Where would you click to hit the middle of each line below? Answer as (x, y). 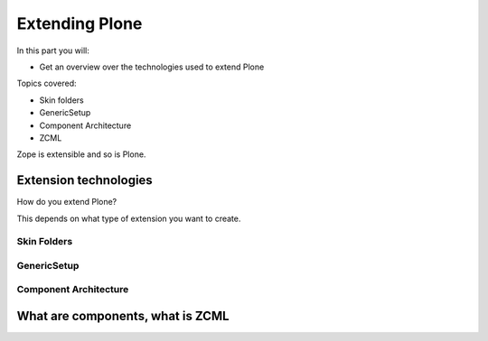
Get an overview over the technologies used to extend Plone (152, 67)
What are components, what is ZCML (123, 316)
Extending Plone (80, 23)
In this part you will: (53, 51)
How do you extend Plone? (67, 202)
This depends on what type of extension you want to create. (129, 218)
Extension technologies (84, 180)
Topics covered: (47, 83)
